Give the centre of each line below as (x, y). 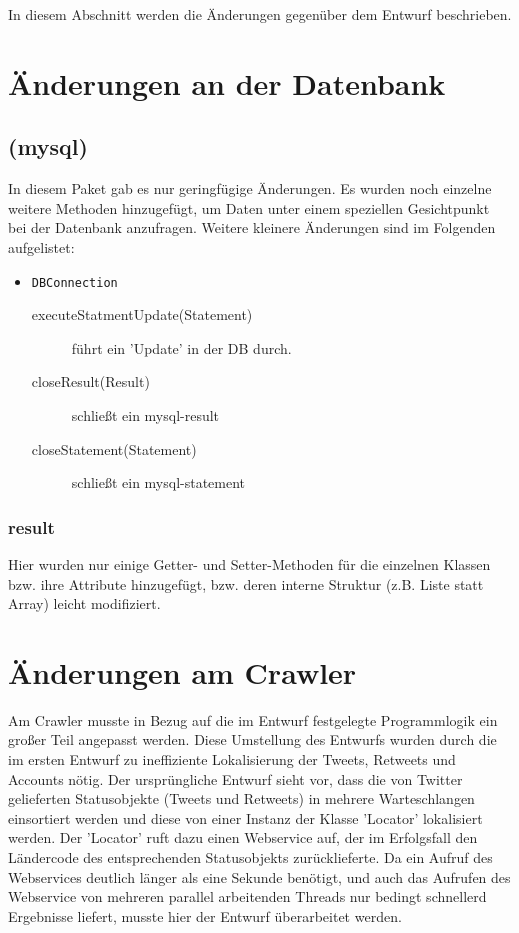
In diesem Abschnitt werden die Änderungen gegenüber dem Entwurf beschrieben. (260, 14)
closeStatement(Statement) (114, 448)
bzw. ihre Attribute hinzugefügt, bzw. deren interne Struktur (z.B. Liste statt (246, 583)
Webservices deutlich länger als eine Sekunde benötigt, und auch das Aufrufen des (259, 876)
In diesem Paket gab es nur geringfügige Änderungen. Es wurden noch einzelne (250, 188)
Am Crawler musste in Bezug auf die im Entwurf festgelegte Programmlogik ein (253, 719)
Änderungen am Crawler (182, 671)
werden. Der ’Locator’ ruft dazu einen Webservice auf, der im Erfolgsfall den (243, 837)
